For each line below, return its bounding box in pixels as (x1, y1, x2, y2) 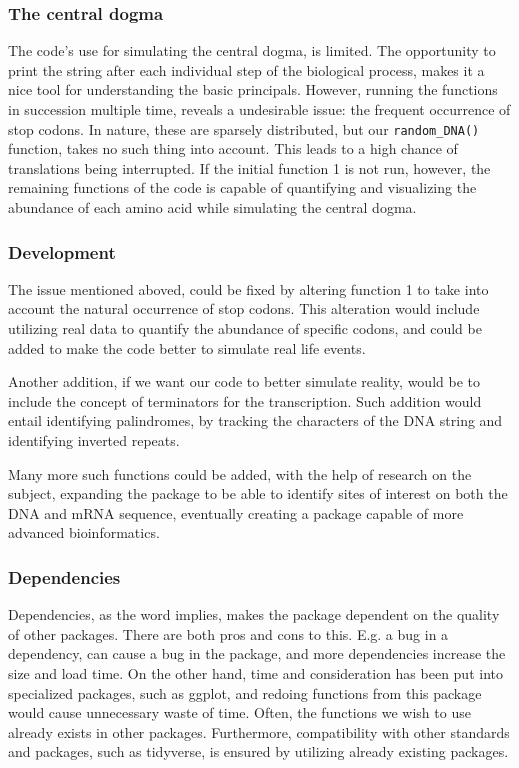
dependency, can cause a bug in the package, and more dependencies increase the (8, 643, 506, 664)
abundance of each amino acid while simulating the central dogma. (8, 197, 417, 218)
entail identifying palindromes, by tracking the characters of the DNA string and (8, 410, 503, 431)
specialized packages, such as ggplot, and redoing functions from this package (8, 682, 482, 703)
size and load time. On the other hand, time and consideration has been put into (8, 662, 503, 683)
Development (8, 239, 116, 264)
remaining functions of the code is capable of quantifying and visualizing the (8, 177, 477, 198)
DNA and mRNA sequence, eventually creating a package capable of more (8, 502, 464, 523)
